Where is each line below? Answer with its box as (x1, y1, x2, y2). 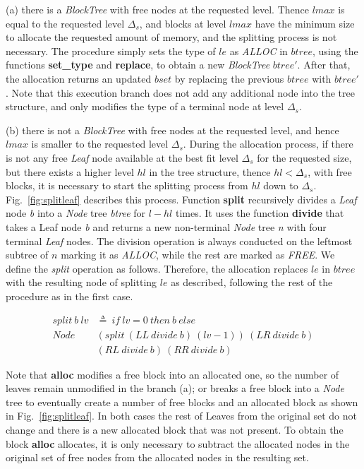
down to (263, 178, 298, 193)
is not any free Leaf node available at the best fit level (6, 150, 238, 165)
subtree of (6, 247, 49, 262)
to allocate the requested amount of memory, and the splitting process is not (6, 30, 337, 44)
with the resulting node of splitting (6, 275, 157, 290)
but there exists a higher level (6, 164, 134, 179)
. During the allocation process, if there (183, 136, 353, 151)
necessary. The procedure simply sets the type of (6, 43, 216, 58)
